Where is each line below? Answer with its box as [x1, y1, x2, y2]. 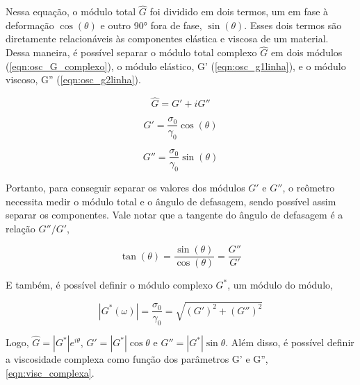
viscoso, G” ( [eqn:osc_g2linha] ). [6, 72, 141, 87]
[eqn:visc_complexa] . [6, 365, 95, 379]
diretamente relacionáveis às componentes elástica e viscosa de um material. [6, 31, 329, 46]
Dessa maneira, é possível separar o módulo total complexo [6, 45, 257, 60]
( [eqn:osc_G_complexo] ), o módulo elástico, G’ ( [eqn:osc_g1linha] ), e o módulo [6, 58, 346, 73]
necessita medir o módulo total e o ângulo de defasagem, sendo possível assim [6, 194, 336, 208]
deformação [6, 17, 54, 32]
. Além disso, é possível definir [225, 335, 354, 350]
